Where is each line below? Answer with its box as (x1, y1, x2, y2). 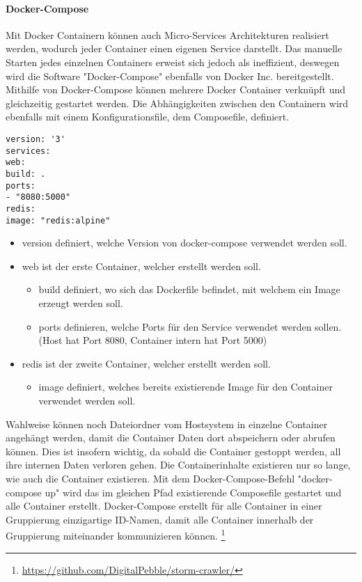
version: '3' (6, 134, 65, 144)
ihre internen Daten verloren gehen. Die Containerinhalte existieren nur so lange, (6, 457, 351, 472)
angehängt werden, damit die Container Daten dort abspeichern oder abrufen (6, 430, 336, 445)
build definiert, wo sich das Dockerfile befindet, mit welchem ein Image (38, 282, 340, 297)
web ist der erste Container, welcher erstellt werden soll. (22, 258, 261, 273)
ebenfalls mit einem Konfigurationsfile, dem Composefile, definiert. (6, 109, 290, 124)
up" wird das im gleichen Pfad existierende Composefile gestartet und (45, 485, 342, 499)
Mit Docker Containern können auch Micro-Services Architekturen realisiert (6, 27, 329, 42)
